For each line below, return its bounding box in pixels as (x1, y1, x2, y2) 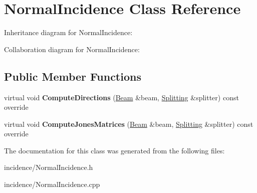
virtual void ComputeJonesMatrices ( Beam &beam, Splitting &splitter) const (4, 118, 253, 129)
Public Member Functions (4, 68, 141, 84)
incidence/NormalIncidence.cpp (4, 179, 100, 189)
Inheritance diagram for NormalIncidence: (4, 27, 133, 38)
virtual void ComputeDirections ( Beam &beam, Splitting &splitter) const (4, 92, 239, 102)
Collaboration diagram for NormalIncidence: (4, 44, 140, 54)
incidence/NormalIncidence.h (4, 162, 93, 172)
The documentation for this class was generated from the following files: (4, 145, 225, 155)
